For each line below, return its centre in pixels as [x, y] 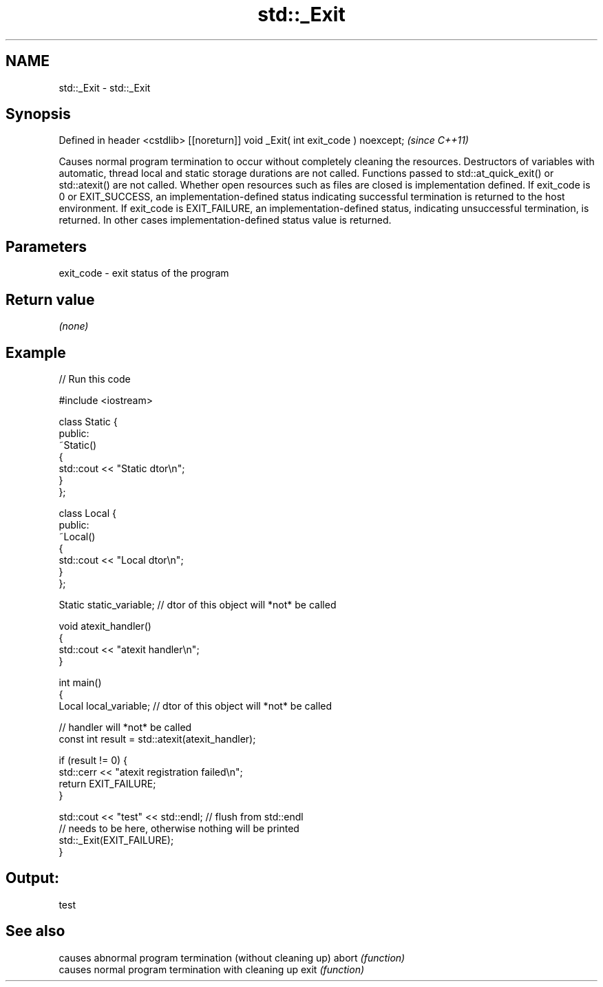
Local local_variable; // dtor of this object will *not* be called [195, 705]
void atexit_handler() [105, 626]
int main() [80, 682]
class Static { [88, 421]
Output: [32, 878]
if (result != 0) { [93, 760]
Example [36, 352]
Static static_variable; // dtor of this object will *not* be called [198, 604]
